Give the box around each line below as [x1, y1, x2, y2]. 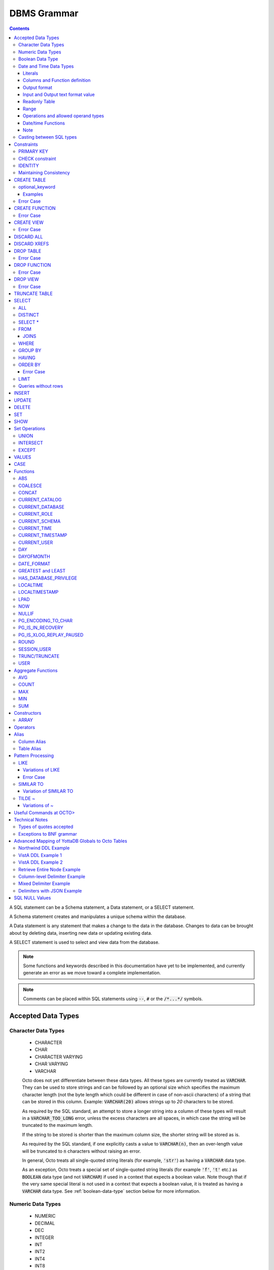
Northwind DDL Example [18, 845, 70, 851]
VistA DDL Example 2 [18, 859, 63, 866]
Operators [14, 724, 36, 730]
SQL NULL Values [14, 895, 51, 901]
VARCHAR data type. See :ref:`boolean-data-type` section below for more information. [22, 1188, 200, 1194]
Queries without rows [18, 383, 63, 389]
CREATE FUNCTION [14, 205, 56, 211]
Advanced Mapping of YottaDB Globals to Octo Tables [14, 838, 127, 844]
